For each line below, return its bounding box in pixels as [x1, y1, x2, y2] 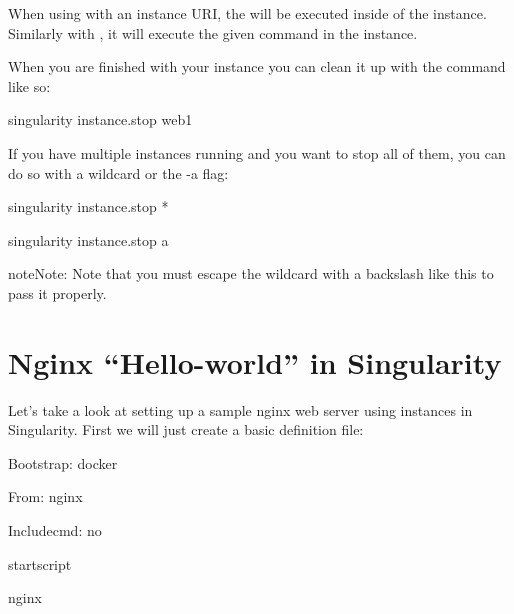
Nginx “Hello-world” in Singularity [8, 341, 502, 382]
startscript [8, 553, 72, 574]
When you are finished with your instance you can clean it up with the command [8, 56, 506, 77]
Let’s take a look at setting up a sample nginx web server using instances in [8, 399, 473, 420]
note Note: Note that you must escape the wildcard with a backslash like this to [8, 263, 494, 284]
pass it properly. [8, 282, 107, 303]
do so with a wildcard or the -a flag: [8, 162, 229, 183]
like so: [8, 75, 51, 96]
